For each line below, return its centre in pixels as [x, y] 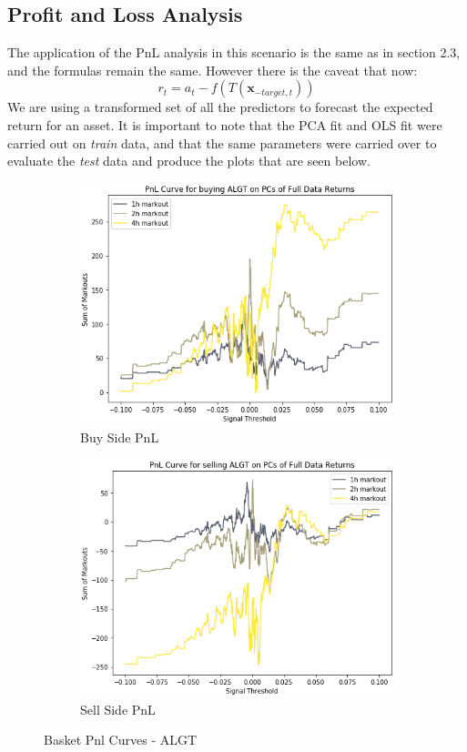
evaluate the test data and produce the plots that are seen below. [189, 161]
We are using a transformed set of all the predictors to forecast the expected [220, 107]
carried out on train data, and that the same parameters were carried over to [222, 142]
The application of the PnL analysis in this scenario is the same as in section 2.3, [234, 52]
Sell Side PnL [118, 709]
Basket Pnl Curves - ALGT [121, 740]
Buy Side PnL [120, 437]
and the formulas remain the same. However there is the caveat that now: [213, 70]
